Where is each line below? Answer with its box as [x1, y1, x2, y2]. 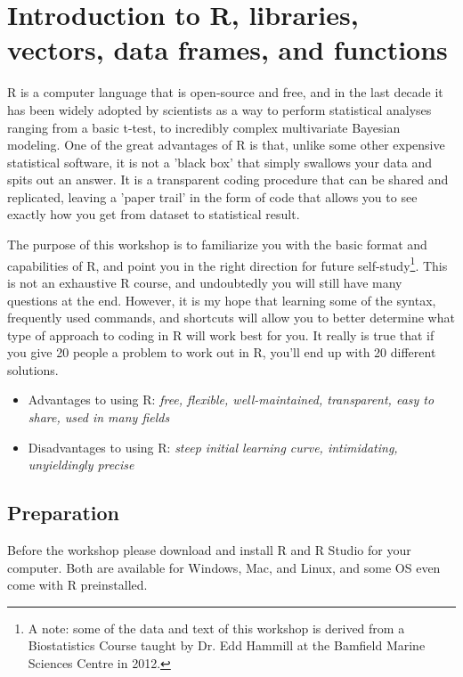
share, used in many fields [28, 408, 170, 427]
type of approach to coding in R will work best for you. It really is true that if [7, 325, 435, 344]
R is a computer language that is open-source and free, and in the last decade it [7, 83, 443, 102]
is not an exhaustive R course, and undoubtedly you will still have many [7, 273, 402, 291]
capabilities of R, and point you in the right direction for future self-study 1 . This [7, 253, 448, 274]
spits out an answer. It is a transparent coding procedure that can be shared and [7, 170, 449, 189]
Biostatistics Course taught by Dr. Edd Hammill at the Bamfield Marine [28, 636, 426, 655]
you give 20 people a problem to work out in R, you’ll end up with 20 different [7, 343, 436, 362]
